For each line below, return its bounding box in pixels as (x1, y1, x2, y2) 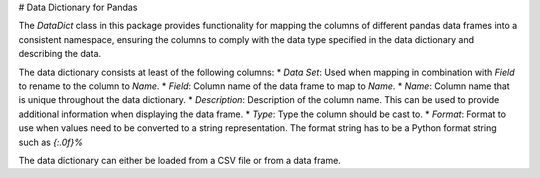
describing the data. (18, 48, 102, 60)
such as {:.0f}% (18, 136, 84, 148)
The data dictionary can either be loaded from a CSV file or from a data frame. (18, 154, 342, 166)
